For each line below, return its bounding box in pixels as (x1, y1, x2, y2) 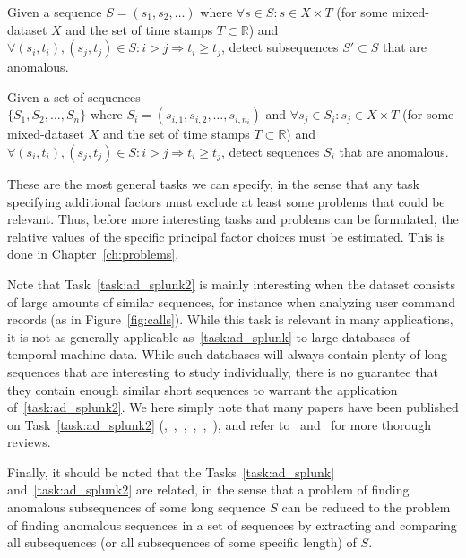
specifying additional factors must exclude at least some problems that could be (7, 192, 445, 210)
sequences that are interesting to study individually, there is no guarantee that (7, 362, 438, 381)
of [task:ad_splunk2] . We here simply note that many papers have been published (7, 398, 459, 416)
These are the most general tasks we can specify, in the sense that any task (7, 174, 419, 193)
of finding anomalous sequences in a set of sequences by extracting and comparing (7, 515, 457, 534)
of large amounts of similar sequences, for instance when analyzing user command (7, 292, 455, 311)
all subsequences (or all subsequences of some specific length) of (7, 533, 357, 552)
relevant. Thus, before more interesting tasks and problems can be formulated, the (7, 210, 459, 228)
